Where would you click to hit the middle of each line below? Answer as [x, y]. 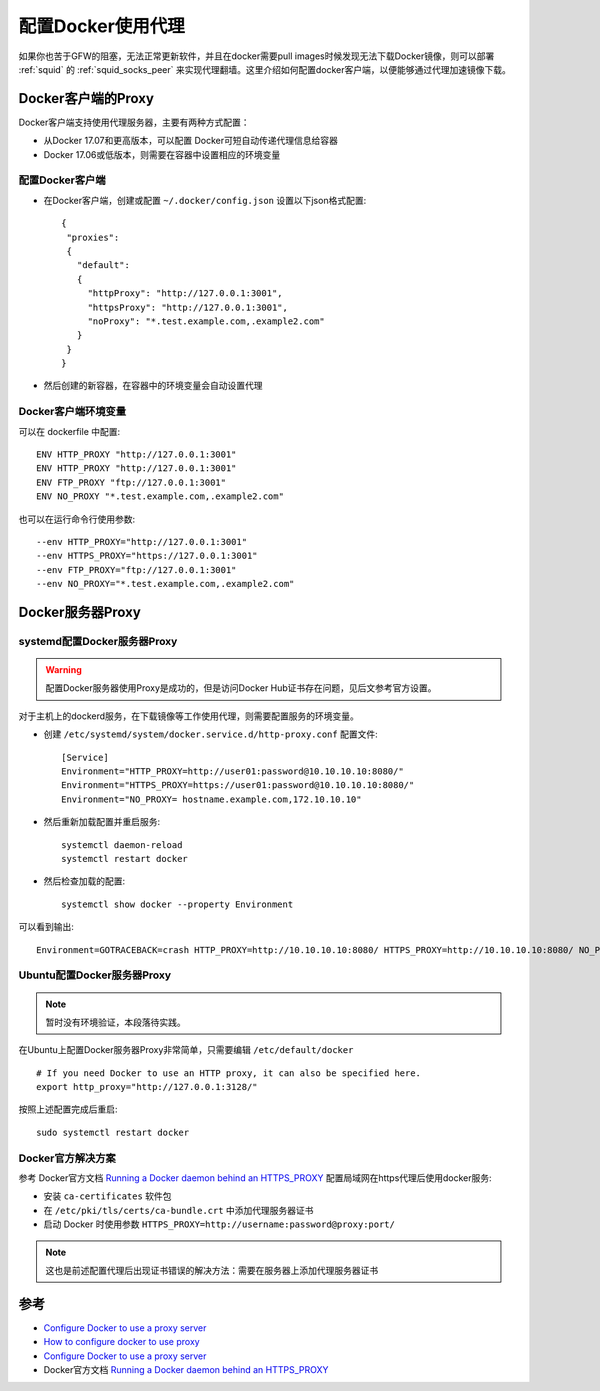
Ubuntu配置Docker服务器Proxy [95, 975]
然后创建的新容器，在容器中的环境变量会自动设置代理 [153, 386]
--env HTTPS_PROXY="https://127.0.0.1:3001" [147, 556]
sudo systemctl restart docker [113, 1132]
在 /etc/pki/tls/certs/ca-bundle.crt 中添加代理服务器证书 [178, 1210]
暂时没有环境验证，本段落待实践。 [115, 1022]
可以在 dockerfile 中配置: [69, 431]
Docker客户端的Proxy [86, 98]
